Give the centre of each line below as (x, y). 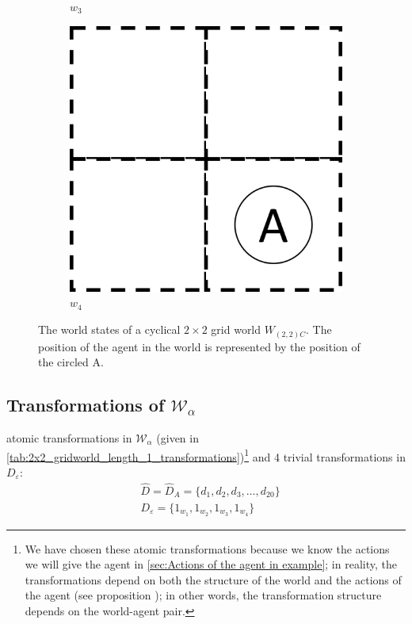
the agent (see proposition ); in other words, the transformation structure (203, 595)
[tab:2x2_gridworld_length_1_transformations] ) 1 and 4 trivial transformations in (206, 455)
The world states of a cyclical (109, 329)
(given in (177, 437)
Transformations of (86, 405)
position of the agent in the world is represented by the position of (199, 346)
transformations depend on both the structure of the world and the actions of (213, 579)
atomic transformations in (69, 437)
